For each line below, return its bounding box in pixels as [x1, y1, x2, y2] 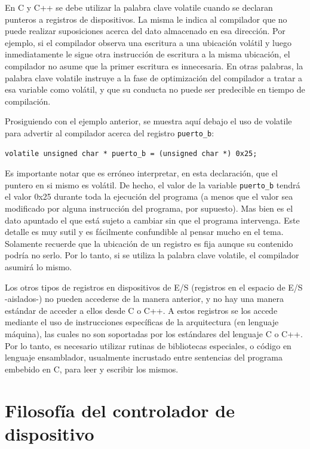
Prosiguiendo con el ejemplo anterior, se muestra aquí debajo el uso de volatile [5, 115, 292, 127]
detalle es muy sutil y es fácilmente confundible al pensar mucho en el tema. [5, 225, 284, 238]
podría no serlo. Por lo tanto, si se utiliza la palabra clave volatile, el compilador [5, 249, 299, 261]
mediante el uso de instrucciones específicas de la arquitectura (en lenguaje [5, 316, 279, 328]
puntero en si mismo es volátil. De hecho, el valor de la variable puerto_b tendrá [5, 178, 300, 191]
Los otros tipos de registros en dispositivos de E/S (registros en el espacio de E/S [5, 280, 303, 293]
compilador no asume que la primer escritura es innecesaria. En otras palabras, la [5, 59, 303, 72]
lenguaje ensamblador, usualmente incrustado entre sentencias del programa [5, 351, 283, 364]
